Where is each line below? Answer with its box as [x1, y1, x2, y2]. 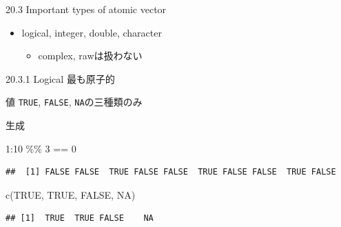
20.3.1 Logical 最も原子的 [6, 71, 115, 86]
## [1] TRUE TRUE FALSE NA [6, 213, 154, 224]
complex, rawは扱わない [38, 48, 143, 63]
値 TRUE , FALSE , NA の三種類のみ [6, 95, 143, 109]
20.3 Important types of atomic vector [6, 2, 167, 16]
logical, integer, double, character [21, 25, 162, 39]
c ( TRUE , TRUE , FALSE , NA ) [6, 187, 136, 201]
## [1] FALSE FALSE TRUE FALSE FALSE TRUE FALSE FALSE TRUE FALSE [6, 167, 336, 177]
